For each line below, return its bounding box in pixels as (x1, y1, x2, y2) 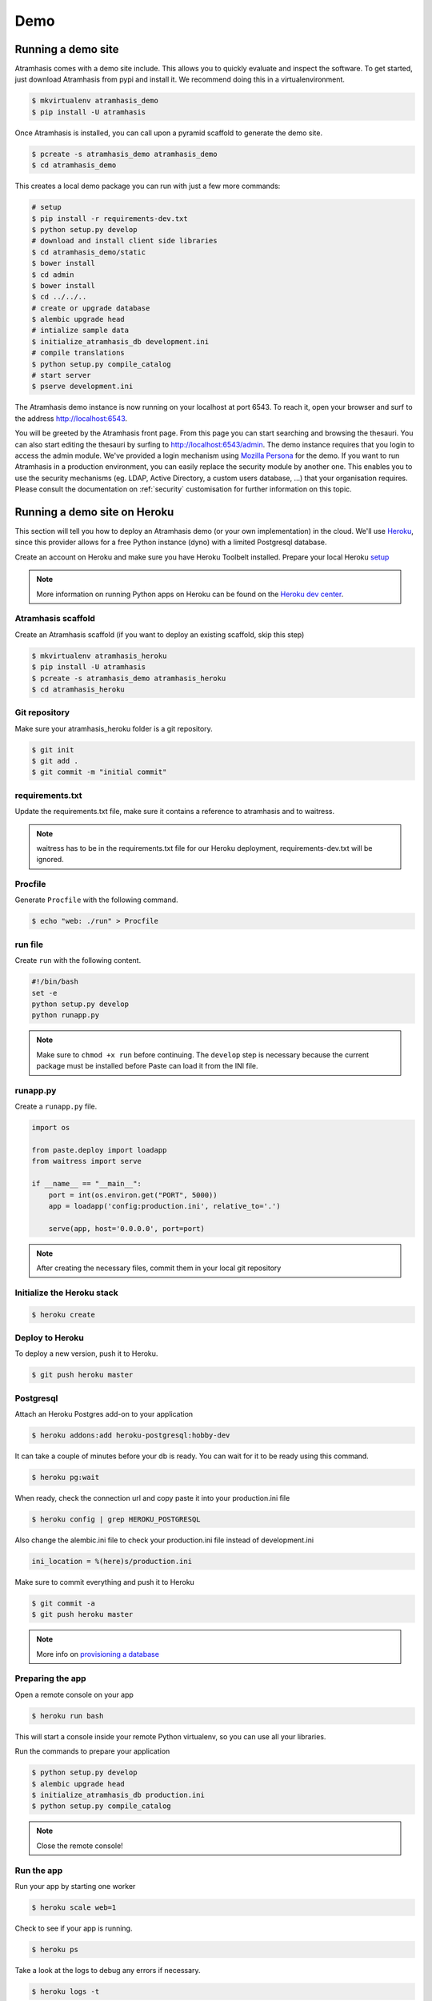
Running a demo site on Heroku (14, 505, 174, 519)
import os (31, 1123, 70, 1133)
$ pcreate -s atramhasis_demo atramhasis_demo (31, 149, 218, 158)
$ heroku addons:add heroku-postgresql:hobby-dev (31, 1431, 230, 1440)
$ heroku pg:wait (31, 1473, 100, 1482)
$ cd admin (31, 270, 74, 279)
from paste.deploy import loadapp (31, 1145, 167, 1154)
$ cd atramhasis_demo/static (31, 247, 146, 256)
